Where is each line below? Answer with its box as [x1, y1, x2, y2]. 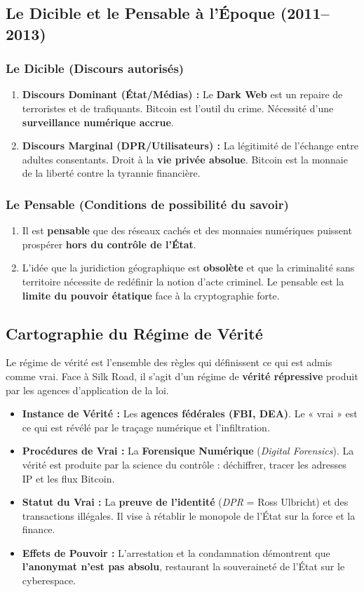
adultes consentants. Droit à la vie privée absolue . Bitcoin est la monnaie [22, 152, 348, 166]
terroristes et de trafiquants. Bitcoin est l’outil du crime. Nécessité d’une [22, 100, 334, 115]
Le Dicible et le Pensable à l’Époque [6, 2, 275, 24]
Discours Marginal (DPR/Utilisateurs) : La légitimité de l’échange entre [22, 138, 358, 153]
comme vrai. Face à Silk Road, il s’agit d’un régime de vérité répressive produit [6, 368, 358, 383]
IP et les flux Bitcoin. [22, 471, 115, 485]
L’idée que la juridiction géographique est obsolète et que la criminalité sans [22, 260, 355, 275]
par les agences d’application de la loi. [6, 382, 169, 397]
